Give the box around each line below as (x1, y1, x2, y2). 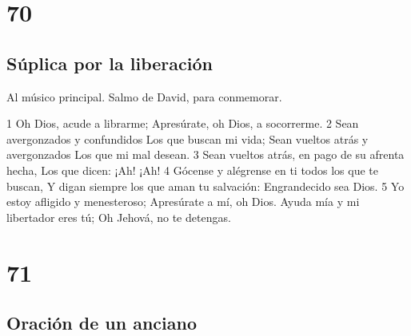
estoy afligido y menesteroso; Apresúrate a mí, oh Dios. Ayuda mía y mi (6, 193, 360, 210)
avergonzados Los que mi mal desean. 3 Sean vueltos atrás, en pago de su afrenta (6, 146, 405, 163)
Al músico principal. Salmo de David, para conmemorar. (6, 88, 282, 105)
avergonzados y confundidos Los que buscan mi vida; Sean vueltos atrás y (6, 130, 369, 147)
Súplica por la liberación (6, 50, 213, 75)
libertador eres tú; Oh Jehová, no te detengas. (6, 208, 231, 225)
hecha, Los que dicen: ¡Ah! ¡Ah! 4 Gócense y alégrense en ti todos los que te (6, 161, 378, 178)
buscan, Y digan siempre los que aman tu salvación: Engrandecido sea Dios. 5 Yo (6, 177, 405, 194)
